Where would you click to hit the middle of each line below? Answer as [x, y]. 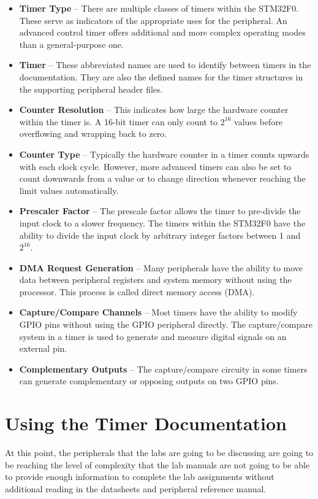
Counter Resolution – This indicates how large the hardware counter [154, 110]
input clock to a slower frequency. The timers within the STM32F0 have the [162, 222]
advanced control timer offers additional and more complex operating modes [162, 32]
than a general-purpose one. [71, 44]
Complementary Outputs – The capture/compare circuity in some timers [163, 369]
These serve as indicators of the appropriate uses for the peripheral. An [153, 20]
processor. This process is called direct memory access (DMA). [137, 291]
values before [259, 121]
